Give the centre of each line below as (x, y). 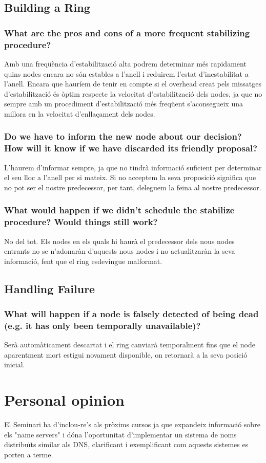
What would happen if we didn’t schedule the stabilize (119, 210)
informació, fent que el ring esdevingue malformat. (83, 261)
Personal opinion (64, 400)
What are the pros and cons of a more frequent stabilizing (127, 32)
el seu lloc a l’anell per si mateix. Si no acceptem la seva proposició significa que (130, 177)
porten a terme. (29, 454)
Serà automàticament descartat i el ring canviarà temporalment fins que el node (130, 345)
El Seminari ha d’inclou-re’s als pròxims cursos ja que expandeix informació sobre (132, 424)
